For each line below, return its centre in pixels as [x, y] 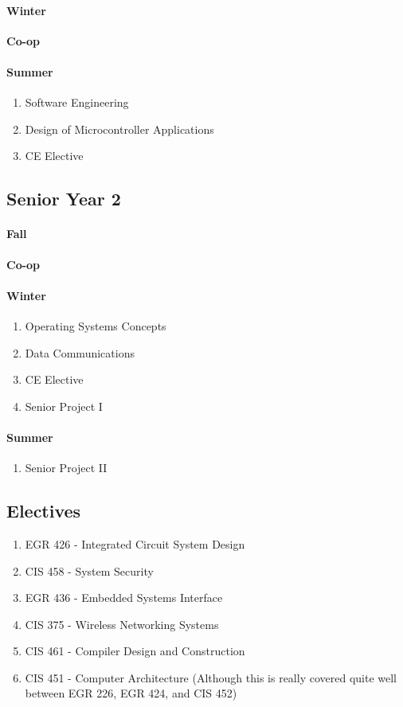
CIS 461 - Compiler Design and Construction [135, 651]
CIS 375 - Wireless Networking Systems [122, 624]
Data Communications [80, 352]
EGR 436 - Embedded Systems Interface [124, 598]
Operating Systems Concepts [96, 325]
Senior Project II [66, 468]
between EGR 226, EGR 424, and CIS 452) [131, 693]
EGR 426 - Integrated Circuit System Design [135, 543]
